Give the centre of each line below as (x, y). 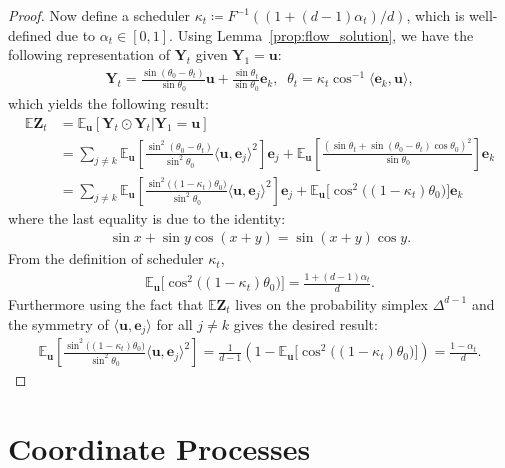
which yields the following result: (108, 102)
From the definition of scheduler (106, 258)
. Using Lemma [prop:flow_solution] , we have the (321, 34)
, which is (435, 15)
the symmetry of (58, 323)
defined (30, 34)
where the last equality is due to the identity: (147, 217)
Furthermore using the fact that (106, 303)
